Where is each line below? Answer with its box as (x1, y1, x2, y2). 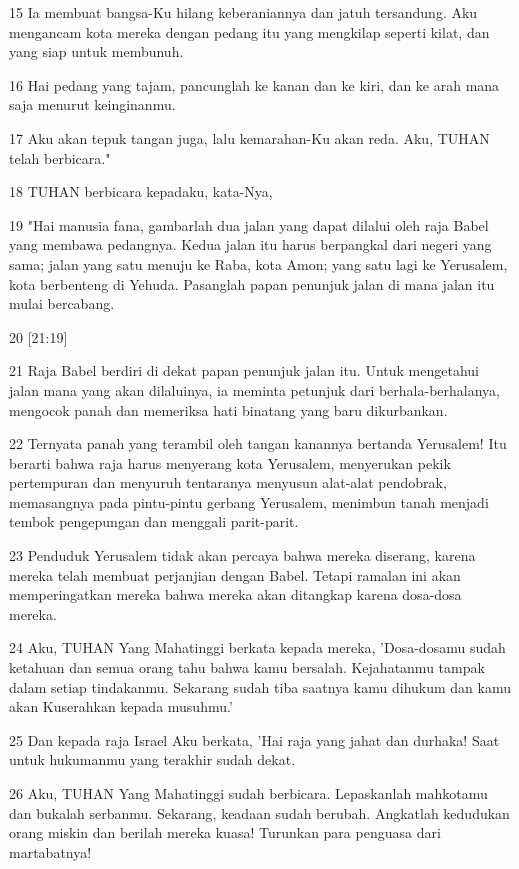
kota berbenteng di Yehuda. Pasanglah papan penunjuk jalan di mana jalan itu (9, 273, 495, 294)
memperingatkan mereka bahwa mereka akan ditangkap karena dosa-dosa (9, 584, 462, 605)
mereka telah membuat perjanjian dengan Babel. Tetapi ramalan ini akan (9, 564, 461, 585)
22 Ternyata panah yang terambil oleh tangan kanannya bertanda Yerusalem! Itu (9, 433, 507, 454)
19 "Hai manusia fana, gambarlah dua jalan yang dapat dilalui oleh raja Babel (9, 214, 489, 235)
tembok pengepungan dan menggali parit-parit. (9, 511, 299, 532)
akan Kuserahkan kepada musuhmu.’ (9, 696, 233, 717)
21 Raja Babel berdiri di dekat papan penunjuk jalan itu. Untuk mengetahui (9, 360, 479, 381)
